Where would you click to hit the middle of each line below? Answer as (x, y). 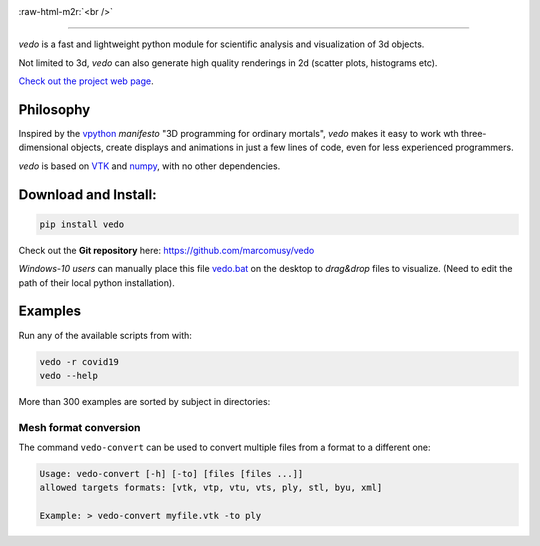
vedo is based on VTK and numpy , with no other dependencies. (149, 166)
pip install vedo (82, 224)
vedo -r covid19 (79, 361)
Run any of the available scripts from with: (105, 335)
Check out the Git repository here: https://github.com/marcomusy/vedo (166, 250)
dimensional (43, 147)
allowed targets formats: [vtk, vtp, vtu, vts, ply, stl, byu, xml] (211, 488)
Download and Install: (87, 194)
